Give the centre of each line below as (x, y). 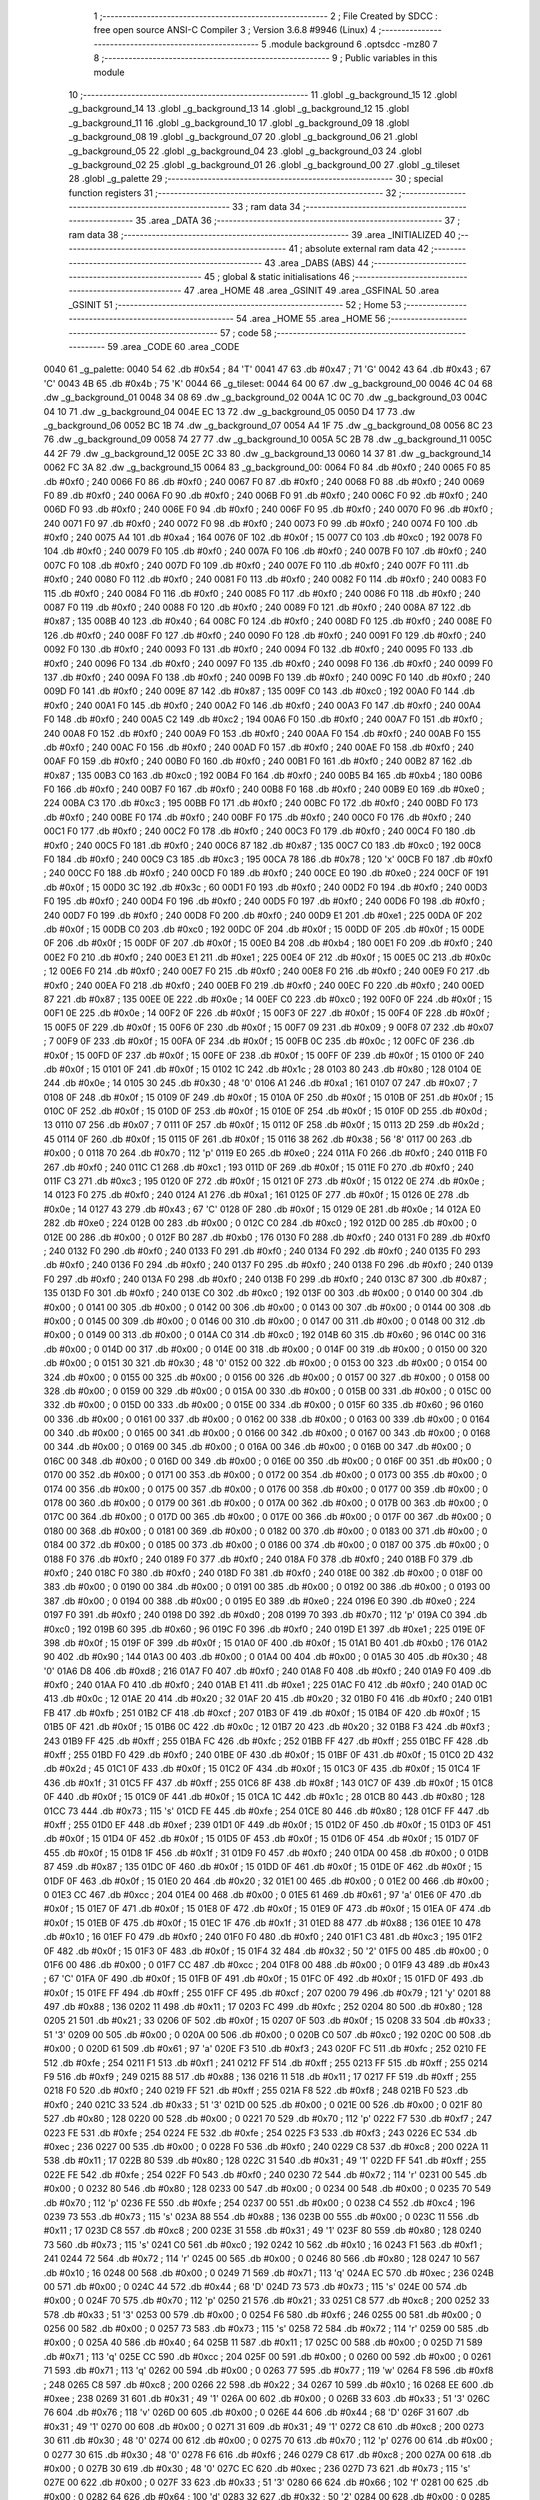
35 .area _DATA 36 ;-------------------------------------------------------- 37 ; (298, 221)
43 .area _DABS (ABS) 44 (316, 262)
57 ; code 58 (246, 332)
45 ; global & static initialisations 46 (276, 277)
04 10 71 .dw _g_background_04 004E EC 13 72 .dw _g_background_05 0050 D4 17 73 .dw (229, 411)
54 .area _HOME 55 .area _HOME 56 (310, 319)
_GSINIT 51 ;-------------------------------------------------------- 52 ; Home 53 (235, 304)
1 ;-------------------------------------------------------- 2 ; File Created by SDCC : (266, 16)
